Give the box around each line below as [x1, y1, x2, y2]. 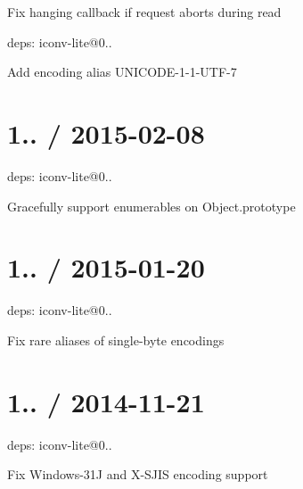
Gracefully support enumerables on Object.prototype [7, 196, 296, 215]
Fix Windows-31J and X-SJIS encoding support [7, 465, 268, 484]
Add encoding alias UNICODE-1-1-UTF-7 [7, 62, 237, 81]
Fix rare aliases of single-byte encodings [7, 330, 225, 349]
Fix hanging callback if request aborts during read [7, 3, 282, 21]
